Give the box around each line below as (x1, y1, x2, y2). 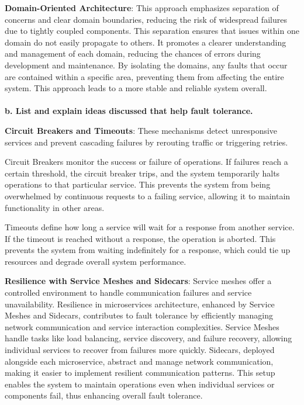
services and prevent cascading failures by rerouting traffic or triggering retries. (5, 136, 288, 148)
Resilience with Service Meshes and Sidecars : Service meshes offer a (5, 275, 272, 287)
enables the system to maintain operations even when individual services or (5, 378, 275, 390)
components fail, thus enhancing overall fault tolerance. (5, 389, 203, 401)
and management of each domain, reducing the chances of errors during (5, 47, 261, 60)
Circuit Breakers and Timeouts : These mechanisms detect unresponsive (5, 124, 278, 136)
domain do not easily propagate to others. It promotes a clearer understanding (5, 36, 286, 48)
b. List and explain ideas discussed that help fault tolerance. (5, 105, 253, 117)
